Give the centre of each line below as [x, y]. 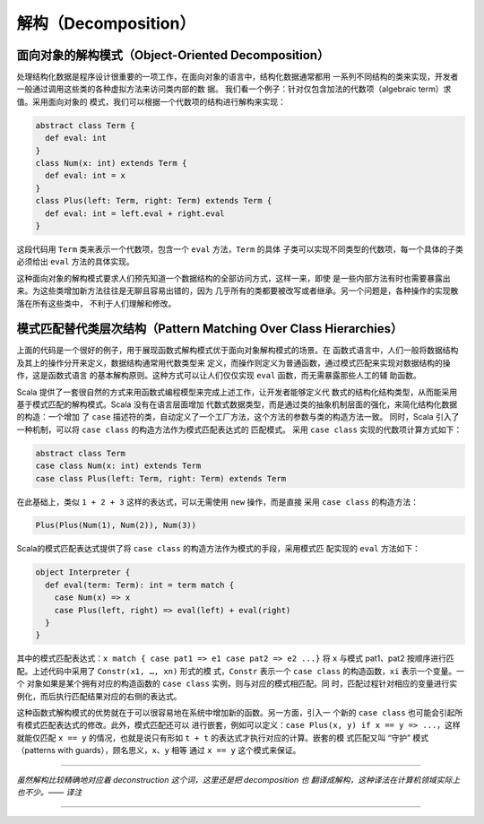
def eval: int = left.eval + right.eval [135, 213]
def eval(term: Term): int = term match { [140, 585]
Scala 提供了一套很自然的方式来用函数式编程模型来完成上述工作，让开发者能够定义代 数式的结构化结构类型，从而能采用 [237, 392]
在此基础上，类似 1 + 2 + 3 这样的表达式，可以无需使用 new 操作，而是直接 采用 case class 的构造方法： [218, 501]
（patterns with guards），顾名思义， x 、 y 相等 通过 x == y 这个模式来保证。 [159, 750]
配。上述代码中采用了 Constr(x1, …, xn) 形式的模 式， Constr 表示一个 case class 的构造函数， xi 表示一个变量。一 [241, 671]
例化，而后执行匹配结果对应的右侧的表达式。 [99, 696]
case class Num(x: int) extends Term [118, 466]
